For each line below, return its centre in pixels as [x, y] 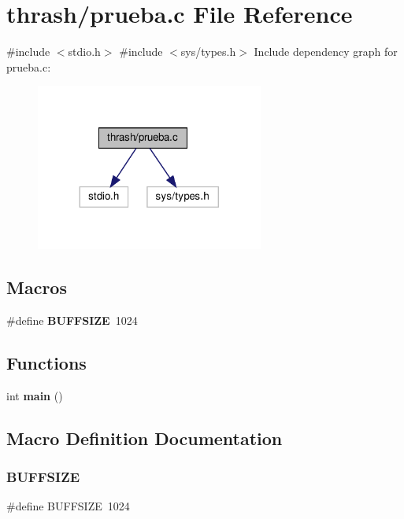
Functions [46, 362]
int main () [35, 395]
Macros [37, 287]
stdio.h [84, 52]
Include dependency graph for [326, 52]
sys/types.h [208, 52]
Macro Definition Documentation [145, 438]
